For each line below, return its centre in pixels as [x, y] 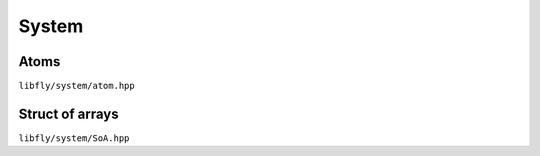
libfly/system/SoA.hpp [74, 138]
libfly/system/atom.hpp [76, 86]
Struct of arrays [68, 113]
